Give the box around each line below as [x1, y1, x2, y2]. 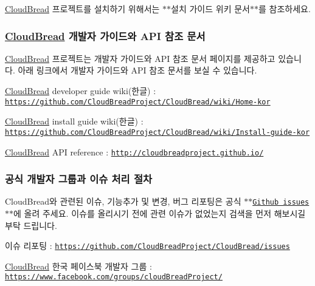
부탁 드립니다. [5, 219, 57, 231]
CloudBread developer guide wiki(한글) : [5, 84, 156, 97]
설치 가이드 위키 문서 [171, 2, 250, 15]
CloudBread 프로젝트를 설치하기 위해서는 [5, 2, 160, 15]
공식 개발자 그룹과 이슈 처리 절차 [5, 171, 153, 186]
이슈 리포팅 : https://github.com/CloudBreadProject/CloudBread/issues [5, 239, 290, 252]
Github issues [252, 198, 310, 207]
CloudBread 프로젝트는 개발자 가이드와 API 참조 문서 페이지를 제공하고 [5, 52, 275, 64]
